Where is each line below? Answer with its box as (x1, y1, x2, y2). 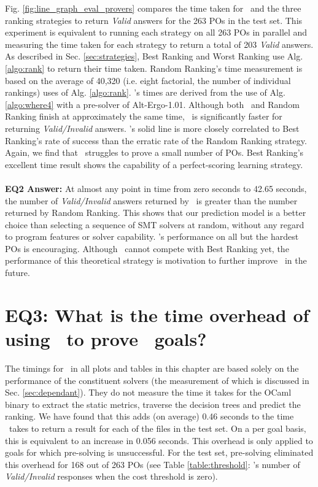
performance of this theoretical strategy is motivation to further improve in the (5, 254, 307, 267)
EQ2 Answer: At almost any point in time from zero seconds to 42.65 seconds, (5, 182, 307, 194)
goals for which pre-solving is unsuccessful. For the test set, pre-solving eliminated (5, 446, 314, 459)
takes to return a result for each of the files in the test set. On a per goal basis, (9, 421, 306, 434)
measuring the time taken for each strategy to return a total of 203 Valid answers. (5, 37, 314, 50)
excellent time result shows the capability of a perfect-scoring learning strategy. (5, 158, 303, 171)
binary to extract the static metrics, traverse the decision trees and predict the (5, 397, 301, 410)
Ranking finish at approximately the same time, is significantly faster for (5, 110, 282, 123)
